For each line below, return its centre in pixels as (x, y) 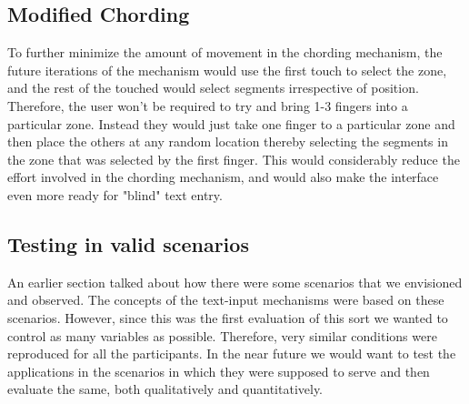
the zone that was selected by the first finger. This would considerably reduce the (234, 159)
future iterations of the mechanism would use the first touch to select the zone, (227, 70)
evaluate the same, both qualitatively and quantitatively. (165, 389)
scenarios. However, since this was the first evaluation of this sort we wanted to (228, 317)
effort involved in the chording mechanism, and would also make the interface (223, 177)
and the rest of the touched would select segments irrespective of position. (213, 88)
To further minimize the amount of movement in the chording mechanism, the (225, 52)
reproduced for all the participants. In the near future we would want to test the (232, 353)
